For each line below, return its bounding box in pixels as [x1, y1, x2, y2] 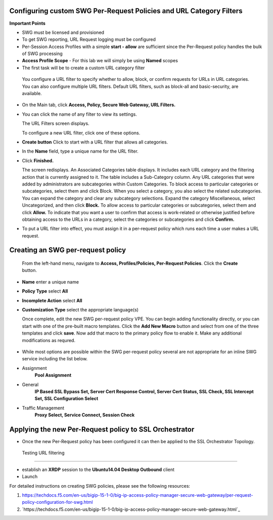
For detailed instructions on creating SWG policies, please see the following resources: [9, 483, 191, 489]
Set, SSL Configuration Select [34, 396, 99, 402]
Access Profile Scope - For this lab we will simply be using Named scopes [22, 58, 178, 64]
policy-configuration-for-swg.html [22, 499, 93, 505]
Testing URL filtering [22, 450, 65, 456]
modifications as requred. [22, 337, 76, 343]
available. [22, 90, 42, 97]
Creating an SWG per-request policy [9, 246, 126, 255]
